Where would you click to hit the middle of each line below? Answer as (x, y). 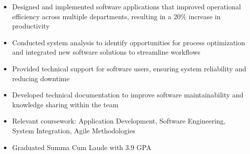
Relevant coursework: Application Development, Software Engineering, (119, 121)
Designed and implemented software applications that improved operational (126, 6)
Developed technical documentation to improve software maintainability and (128, 95)
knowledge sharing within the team (65, 104)
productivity (31, 26)
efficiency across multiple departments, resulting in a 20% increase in (116, 16)
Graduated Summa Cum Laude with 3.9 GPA (82, 147)
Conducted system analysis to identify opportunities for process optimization (129, 42)
